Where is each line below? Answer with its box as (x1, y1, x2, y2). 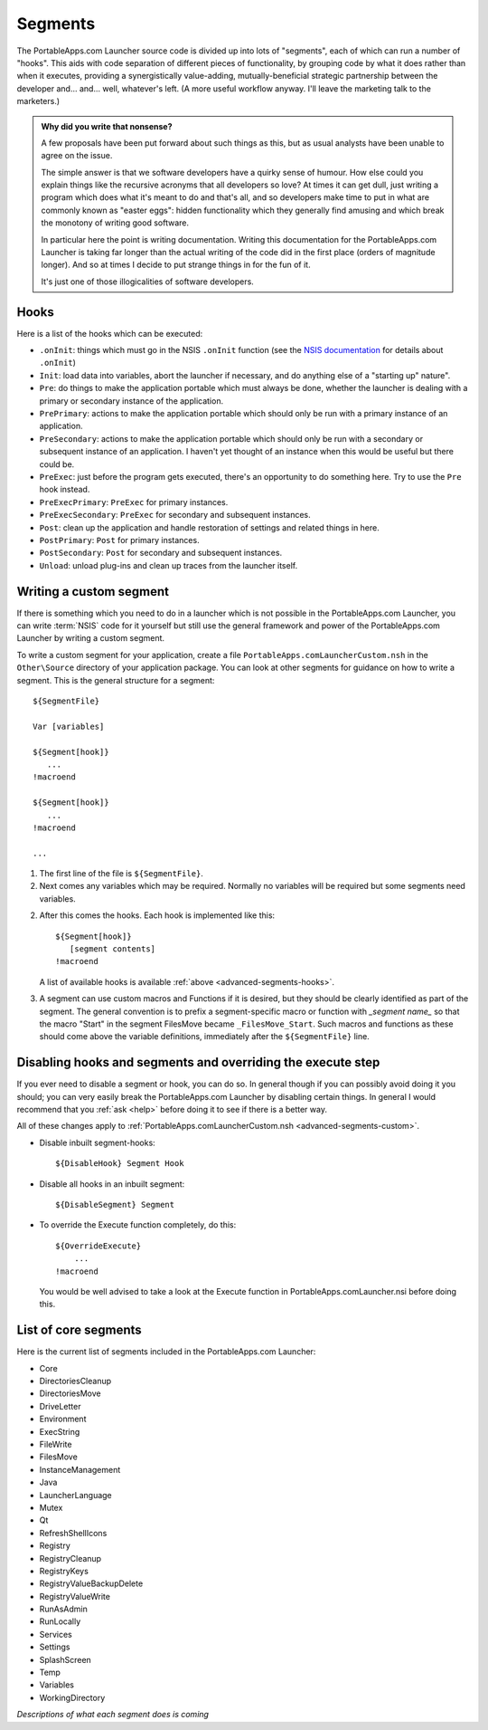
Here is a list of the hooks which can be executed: (16, 328, 203, 339)
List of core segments (16, 1323, 142, 1338)
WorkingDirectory (39, 1692, 106, 1703)
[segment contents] (69, 944, 156, 954)
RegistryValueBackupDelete (39, 1578, 144, 1589)
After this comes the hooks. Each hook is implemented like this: (39, 910, 276, 921)
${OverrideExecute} (55, 1240, 142, 1251)
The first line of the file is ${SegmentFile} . (39, 868, 203, 879)
